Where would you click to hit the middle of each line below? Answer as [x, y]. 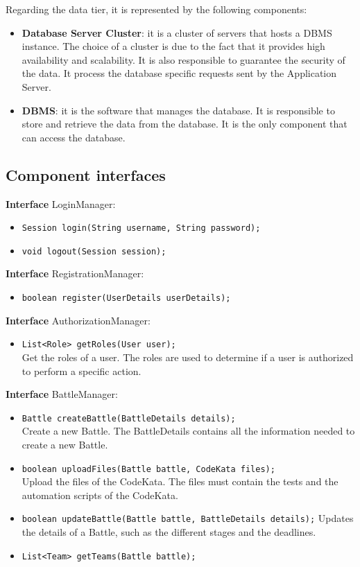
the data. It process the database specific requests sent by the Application [179, 73]
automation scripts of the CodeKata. [100, 495]
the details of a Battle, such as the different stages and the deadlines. [169, 532]
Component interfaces [86, 174]
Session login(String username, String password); [141, 228]
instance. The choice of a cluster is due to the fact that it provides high [173, 46]
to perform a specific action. [82, 370]
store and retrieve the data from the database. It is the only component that [185, 124]
